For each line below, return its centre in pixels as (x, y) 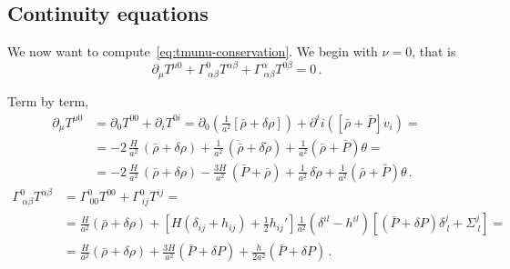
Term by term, (48, 100)
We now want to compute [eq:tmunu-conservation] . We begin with (193, 51)
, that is (434, 51)
